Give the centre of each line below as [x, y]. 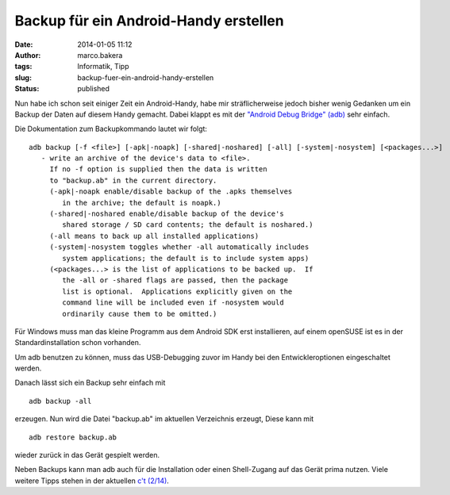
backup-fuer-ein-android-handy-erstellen [146, 77]
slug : [23, 77]
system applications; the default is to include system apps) [186, 258]
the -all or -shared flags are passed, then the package [175, 280]
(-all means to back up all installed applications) [154, 236]
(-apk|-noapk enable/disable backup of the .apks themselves [171, 192]
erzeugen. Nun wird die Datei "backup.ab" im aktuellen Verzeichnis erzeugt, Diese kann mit [164, 419]
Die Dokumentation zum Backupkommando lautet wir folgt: [111, 129]
